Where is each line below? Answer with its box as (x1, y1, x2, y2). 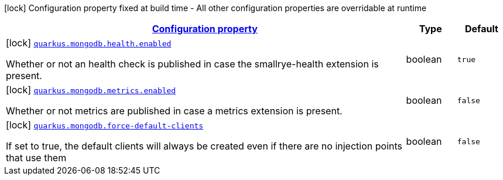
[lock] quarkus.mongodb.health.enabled (6, 37, 172, 49)
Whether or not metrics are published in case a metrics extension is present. (6, 105, 343, 117)
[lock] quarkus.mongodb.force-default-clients (6, 119, 204, 131)
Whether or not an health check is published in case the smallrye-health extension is (6, 58, 379, 70)
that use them (6, 152, 67, 164)
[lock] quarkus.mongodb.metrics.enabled (6, 84, 176, 96)
